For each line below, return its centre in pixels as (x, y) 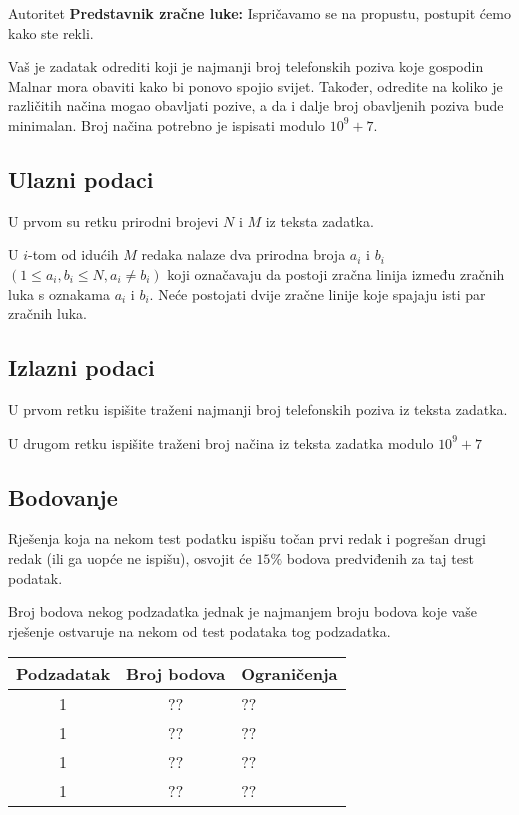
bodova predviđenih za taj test (380, 557)
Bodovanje (63, 496)
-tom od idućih (73, 254)
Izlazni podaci (81, 367)
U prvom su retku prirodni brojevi (113, 220)
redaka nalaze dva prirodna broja (243, 254)
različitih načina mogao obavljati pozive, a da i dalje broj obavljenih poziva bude (256, 105)
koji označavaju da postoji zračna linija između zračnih (336, 273)
